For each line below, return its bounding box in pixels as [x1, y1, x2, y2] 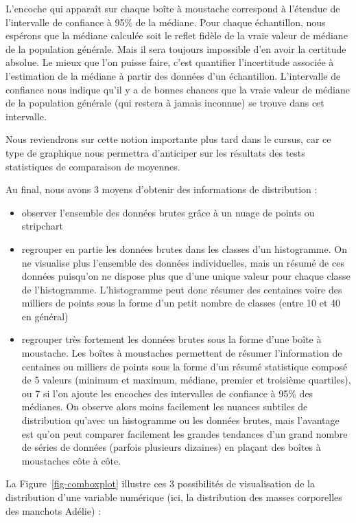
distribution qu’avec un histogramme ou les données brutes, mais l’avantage [21, 413, 340, 427]
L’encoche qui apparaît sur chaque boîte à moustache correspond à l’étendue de [5, 1, 340, 15]
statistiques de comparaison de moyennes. [5, 159, 180, 173]
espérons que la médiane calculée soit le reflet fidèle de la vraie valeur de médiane [5, 28, 348, 43]
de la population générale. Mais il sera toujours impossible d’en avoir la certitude [5, 41, 346, 56]
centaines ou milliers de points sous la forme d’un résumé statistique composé [21, 359, 348, 373]
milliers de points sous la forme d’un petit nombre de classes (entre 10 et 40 [21, 296, 340, 310]
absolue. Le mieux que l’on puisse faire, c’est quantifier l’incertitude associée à [5, 55, 334, 69]
